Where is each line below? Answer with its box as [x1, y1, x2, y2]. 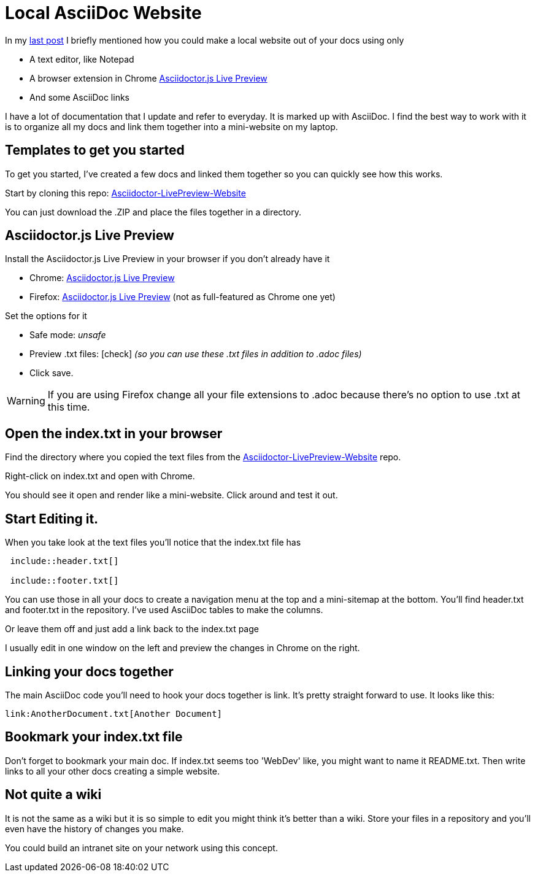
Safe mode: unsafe [29, 330, 106, 341]
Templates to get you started [5, 142, 185, 158]
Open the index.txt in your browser [5, 425, 223, 441]
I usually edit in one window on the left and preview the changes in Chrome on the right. [5, 643, 360, 654]
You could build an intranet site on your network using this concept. [5, 842, 278, 853]
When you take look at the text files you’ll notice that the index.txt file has [5, 537, 301, 548]
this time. [47, 401, 90, 414]
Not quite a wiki [5, 787, 102, 803]
